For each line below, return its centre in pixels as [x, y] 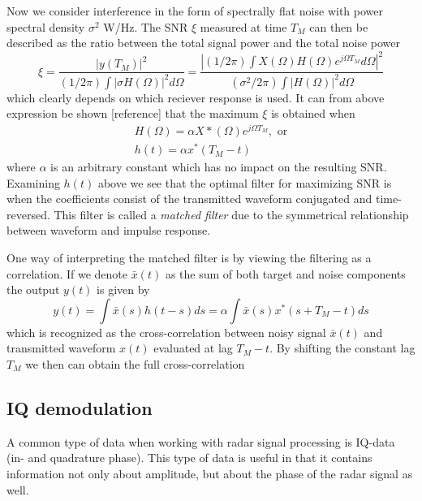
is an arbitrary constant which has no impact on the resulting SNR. [219, 167]
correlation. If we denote [67, 273]
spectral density [46, 26]
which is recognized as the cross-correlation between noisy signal [166, 332]
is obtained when [313, 113]
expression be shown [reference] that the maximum [133, 113]
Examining [33, 182]
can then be [339, 26]
